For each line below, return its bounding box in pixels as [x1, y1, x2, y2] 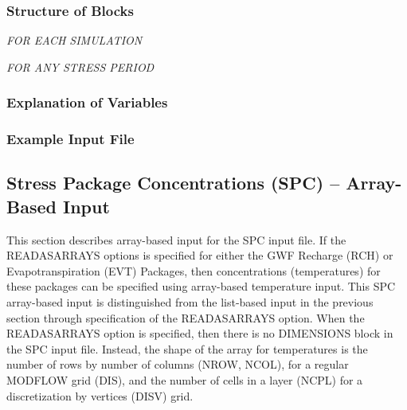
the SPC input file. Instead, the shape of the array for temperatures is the [6, 340, 368, 357]
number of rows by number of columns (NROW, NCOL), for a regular [6, 356, 349, 373]
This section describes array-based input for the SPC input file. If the [6, 231, 346, 248]
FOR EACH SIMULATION [6, 32, 143, 49]
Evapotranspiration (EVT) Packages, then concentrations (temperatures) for [6, 262, 381, 279]
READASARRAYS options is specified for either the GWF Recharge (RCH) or [6, 247, 393, 264]
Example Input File [6, 129, 135, 149]
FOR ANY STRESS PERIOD [6, 58, 155, 75]
